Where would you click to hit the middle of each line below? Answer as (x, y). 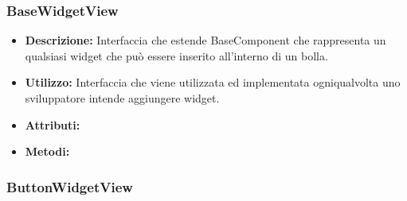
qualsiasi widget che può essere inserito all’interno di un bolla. (176, 55)
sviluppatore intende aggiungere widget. (122, 98)
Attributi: (53, 124)
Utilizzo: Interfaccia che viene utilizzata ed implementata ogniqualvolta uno (213, 82)
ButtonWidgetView (70, 186)
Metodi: (47, 151)
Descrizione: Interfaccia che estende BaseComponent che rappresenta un (205, 40)
